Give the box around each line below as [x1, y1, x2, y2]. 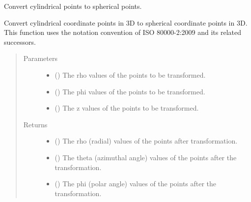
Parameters [23, 53, 57, 63]
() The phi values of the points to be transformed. [55, 86, 205, 96]
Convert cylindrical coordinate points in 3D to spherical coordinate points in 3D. [4, 17, 248, 28]
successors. [4, 36, 36, 47]
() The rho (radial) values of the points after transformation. [55, 136, 238, 146]
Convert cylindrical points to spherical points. [4, 1, 142, 11]
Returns [23, 119, 48, 129]
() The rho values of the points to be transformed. [55, 69, 206, 80]
